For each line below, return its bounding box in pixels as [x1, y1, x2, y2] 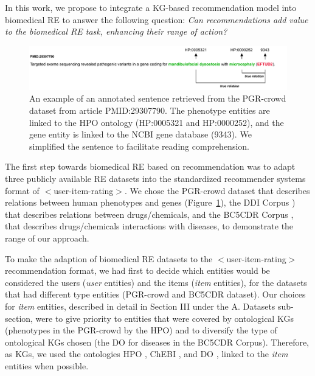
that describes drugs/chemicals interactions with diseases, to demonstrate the [5, 220, 294, 232]
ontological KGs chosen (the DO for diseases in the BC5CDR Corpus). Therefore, [5, 335, 310, 348]
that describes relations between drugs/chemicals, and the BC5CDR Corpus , [5, 207, 294, 220]
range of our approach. [5, 231, 89, 244]
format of [5, 184, 40, 197]
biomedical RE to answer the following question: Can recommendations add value [5, 13, 308, 26]
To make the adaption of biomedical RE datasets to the [5, 252, 213, 265]
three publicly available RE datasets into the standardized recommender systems [5, 172, 306, 184]
